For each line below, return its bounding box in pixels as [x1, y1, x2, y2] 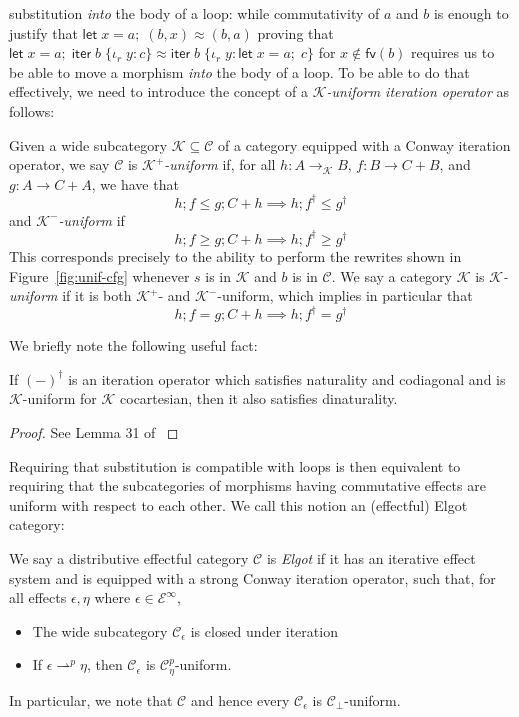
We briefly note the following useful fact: [9, 335, 258, 356]
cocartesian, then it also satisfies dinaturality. [120, 388, 398, 409]
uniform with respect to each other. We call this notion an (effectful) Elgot [9, 494, 468, 515]
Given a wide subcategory [9, 134, 168, 155]
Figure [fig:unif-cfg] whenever [9, 265, 190, 286]
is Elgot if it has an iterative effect [266, 547, 476, 568]
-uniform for [22, 388, 97, 409]
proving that [257, 22, 334, 43]
